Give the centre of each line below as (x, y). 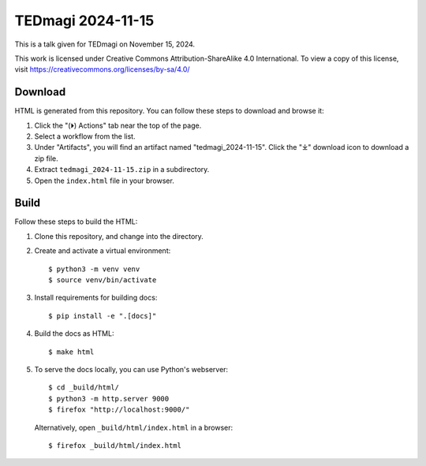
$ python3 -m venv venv (94, 269)
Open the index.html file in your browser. (105, 181)
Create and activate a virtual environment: (103, 251)
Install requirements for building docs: (96, 298)
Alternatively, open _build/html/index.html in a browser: (134, 427)
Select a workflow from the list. (85, 136)
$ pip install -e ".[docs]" (103, 316)
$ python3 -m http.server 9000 (109, 399)
